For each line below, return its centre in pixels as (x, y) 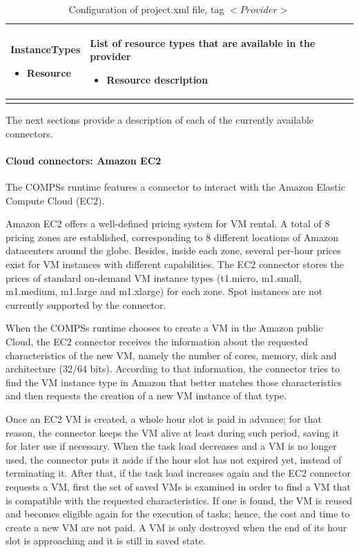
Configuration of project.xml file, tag (146, 9)
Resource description (157, 79)
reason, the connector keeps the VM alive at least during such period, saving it (173, 432)
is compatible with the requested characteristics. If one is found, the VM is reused (179, 500)
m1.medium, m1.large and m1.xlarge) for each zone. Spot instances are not (164, 291)
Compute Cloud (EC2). (55, 200)
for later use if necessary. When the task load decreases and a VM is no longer (171, 446)
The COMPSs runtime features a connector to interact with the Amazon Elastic (175, 187)
